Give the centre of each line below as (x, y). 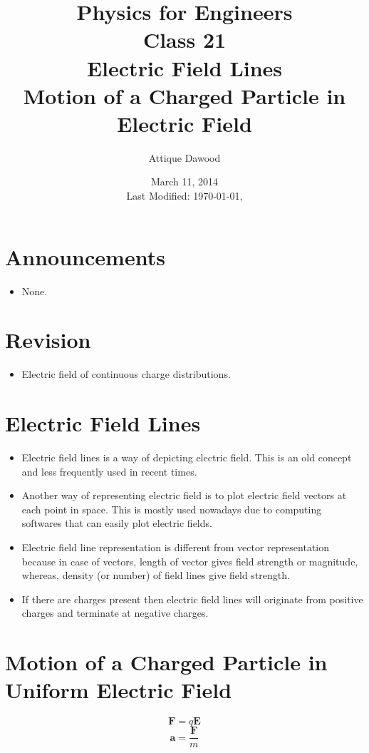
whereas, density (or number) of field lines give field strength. (156, 575)
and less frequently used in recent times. (109, 471)
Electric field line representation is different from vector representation (176, 547)
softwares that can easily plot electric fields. (117, 523)
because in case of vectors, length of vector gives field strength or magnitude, (190, 561)
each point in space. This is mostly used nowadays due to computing (172, 509)
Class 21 (184, 40)
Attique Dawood (184, 157)
